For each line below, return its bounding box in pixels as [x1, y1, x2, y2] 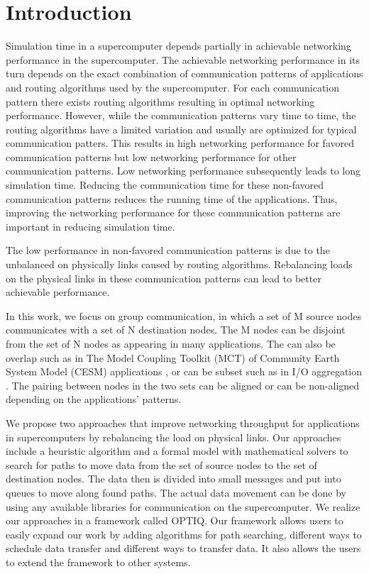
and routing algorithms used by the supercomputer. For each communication [6, 79, 340, 94]
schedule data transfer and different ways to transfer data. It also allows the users [6, 541, 361, 556]
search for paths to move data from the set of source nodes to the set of [6, 457, 317, 472]
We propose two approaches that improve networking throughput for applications [6, 415, 360, 430]
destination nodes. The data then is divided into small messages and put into [6, 471, 341, 486]
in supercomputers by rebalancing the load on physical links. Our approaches [6, 429, 341, 444]
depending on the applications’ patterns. [6, 392, 182, 407]
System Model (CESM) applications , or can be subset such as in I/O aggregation [6, 364, 363, 379]
